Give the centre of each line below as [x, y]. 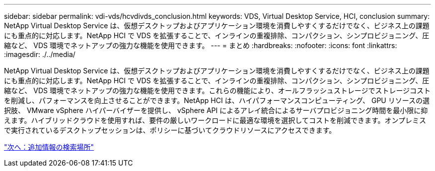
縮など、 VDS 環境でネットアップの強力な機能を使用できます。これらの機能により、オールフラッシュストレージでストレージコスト [217, 90]
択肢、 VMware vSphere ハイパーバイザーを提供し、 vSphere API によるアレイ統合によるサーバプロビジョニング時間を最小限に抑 [216, 110]
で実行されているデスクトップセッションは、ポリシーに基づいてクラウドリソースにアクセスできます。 [170, 130]
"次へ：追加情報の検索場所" [49, 147]
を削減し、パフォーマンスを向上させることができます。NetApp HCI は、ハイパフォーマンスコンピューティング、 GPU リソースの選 [217, 100]
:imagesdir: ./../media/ [40, 54]
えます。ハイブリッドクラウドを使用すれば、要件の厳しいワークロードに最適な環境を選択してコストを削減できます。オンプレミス [215, 120]
